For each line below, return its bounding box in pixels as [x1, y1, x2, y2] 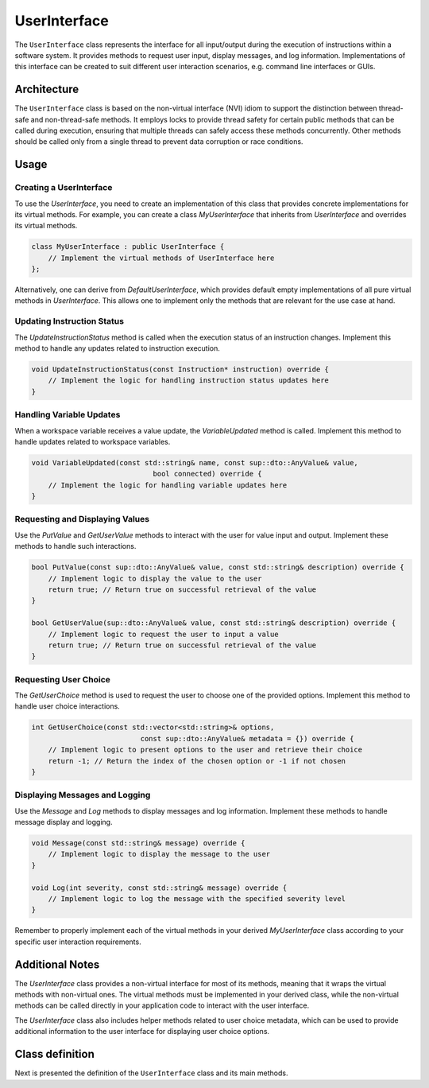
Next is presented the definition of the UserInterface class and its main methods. [14, 1068, 288, 1078]
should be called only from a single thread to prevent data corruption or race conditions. [14, 137, 303, 146]
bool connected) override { [153, 469, 262, 479]
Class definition [14, 1047, 95, 1061]
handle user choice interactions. [14, 701, 121, 711]
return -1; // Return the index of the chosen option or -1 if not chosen [48, 756, 346, 765]
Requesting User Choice [14, 674, 111, 685]
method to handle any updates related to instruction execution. [14, 344, 220, 353]
